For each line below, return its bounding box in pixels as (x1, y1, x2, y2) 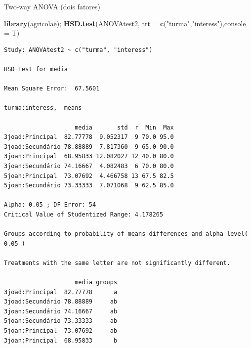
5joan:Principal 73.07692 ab (4, 327, 118, 334)
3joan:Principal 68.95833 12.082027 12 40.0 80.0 (4, 153, 174, 160)
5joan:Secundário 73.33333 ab (4, 317, 118, 325)
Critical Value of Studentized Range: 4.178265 (4, 211, 164, 218)
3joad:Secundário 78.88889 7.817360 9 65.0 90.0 (4, 143, 174, 150)
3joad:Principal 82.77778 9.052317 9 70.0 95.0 (4, 133, 174, 141)
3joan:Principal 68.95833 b (4, 337, 118, 344)
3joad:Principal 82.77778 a (4, 288, 118, 296)
